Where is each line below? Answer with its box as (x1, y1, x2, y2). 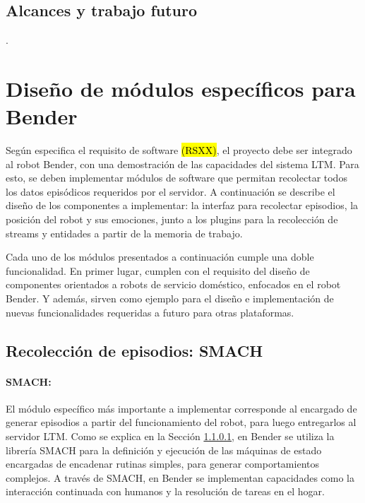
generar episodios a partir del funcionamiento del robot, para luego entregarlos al (6, 415, 357, 430)
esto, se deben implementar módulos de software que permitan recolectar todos (6, 170, 347, 185)
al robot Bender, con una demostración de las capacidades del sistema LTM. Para (6, 156, 359, 171)
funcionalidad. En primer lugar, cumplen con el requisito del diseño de (6, 263, 310, 278)
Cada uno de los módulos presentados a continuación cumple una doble (6, 249, 314, 264)
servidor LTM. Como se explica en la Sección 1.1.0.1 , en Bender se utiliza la (6, 429, 335, 443)
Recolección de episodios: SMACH (6, 339, 263, 361)
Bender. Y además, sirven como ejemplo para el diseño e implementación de (6, 291, 334, 306)
